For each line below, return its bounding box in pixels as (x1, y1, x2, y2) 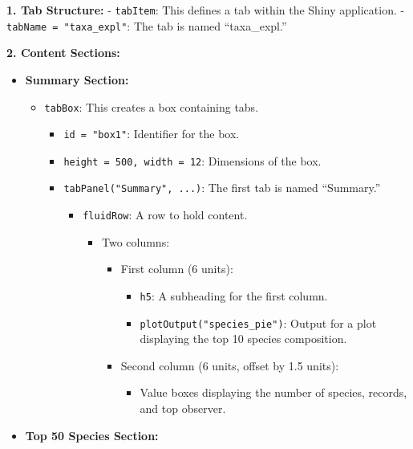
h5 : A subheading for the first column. (140, 287, 328, 304)
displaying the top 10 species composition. (140, 330, 347, 347)
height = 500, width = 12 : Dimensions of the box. (63, 152, 322, 169)
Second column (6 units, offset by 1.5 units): (120, 357, 339, 373)
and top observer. (140, 400, 226, 417)
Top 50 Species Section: (25, 427, 159, 443)
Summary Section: (25, 71, 129, 88)
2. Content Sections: (6, 44, 120, 61)
